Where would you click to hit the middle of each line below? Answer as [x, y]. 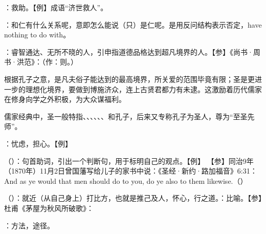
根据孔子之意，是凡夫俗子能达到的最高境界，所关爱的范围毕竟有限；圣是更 [129, 79]
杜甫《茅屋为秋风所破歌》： [49, 208]
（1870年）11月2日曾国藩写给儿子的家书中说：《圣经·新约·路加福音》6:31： [131, 171]
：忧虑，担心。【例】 [38, 143]
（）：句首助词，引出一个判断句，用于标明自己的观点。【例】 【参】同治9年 [129, 161]
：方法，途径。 [29, 225]
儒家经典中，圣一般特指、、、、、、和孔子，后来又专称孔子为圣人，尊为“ [119, 116]
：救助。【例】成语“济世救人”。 [56, 7]
